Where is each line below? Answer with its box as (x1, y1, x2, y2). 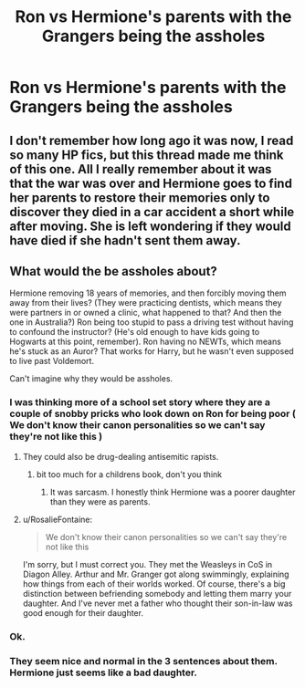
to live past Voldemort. (9, 356, 94, 367)
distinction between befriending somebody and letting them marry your (22, 588, 292, 599)
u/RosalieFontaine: (22, 514, 93, 525)
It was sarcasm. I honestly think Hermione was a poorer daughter (49, 486, 296, 497)
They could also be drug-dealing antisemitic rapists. (22, 451, 219, 462)
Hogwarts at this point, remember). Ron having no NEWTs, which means (9, 336, 281, 348)
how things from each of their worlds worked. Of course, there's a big (22, 578, 286, 589)
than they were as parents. (49, 495, 151, 507)
